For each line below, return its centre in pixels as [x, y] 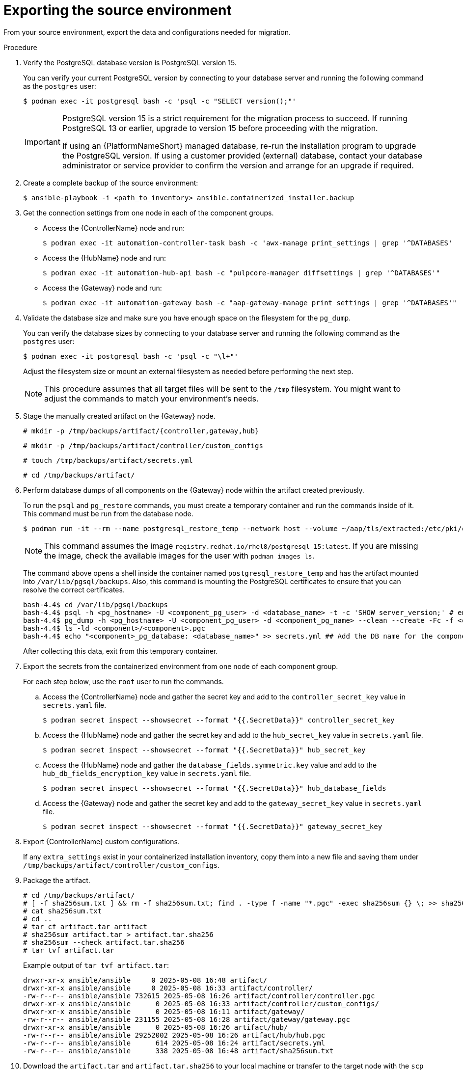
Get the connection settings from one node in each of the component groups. [149, 213]
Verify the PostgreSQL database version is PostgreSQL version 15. [130, 62]
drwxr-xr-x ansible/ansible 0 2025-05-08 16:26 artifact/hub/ [156, 1027]
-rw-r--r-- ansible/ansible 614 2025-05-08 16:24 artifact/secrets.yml [174, 1043]
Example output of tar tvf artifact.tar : [96, 965]
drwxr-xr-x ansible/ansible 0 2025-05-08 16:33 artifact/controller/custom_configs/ [201, 1003]
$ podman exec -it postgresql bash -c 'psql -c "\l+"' [131, 356]
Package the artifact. [57, 880]
